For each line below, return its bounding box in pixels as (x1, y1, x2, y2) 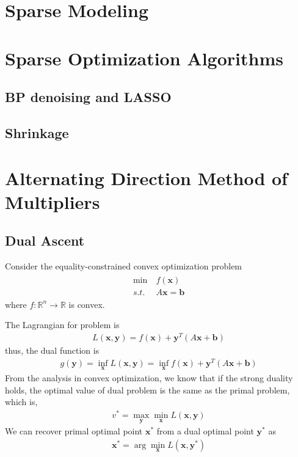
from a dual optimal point (156, 425, 254, 437)
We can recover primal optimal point (5, 425, 143, 437)
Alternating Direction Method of (5, 165, 288, 190)
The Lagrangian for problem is (5, 318, 120, 331)
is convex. (68, 298, 105, 310)
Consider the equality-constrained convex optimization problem (5, 260, 242, 272)
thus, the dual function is (5, 344, 100, 357)
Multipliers (5, 189, 100, 214)
